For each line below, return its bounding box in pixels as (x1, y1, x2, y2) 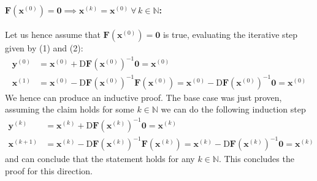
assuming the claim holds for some (5, 103, 134, 116)
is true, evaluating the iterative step (162, 28, 298, 41)
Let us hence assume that (5, 28, 101, 41)
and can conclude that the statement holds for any (5, 152, 195, 165)
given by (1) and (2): (5, 42, 83, 54)
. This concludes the (218, 152, 294, 165)
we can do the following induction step (161, 103, 306, 116)
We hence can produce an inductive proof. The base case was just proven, (5, 90, 282, 103)
